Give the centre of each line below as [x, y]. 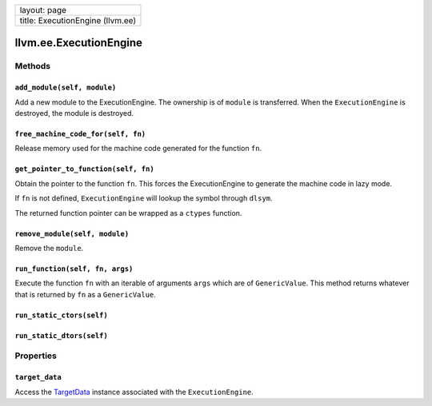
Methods [33, 66]
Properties [36, 356]
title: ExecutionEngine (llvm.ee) [78, 20]
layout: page [43, 10]
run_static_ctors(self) [61, 315]
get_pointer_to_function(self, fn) [85, 169]
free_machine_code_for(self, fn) [80, 133]
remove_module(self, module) [72, 233]
